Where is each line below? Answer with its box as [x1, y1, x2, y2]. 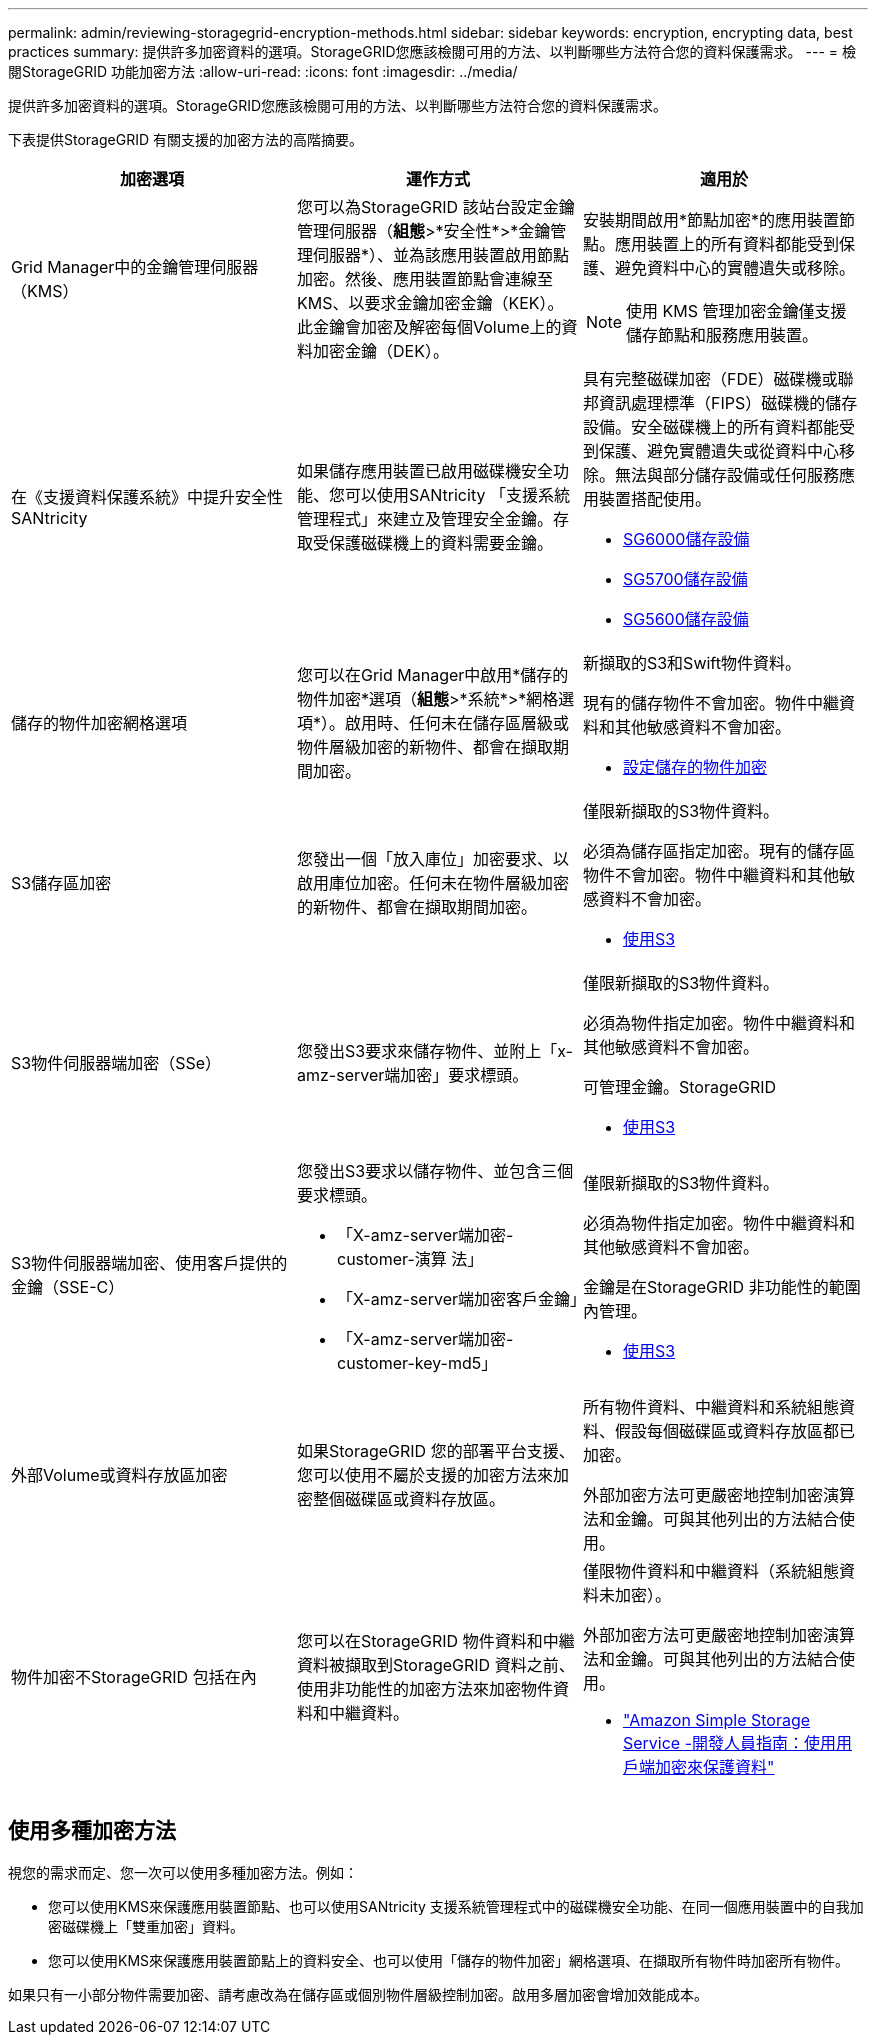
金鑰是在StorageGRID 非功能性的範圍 [582, 1277, 861, 1297]
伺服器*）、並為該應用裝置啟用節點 [312, 245, 570, 265]
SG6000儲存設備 [622, 529, 750, 549]
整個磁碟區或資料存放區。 [312, 1489, 505, 1509]
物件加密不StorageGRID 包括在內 [11, 1667, 257, 1687]
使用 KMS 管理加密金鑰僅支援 [626, 301, 847, 321]
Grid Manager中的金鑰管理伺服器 [11, 257, 259, 277]
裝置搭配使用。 [598, 489, 711, 509]
